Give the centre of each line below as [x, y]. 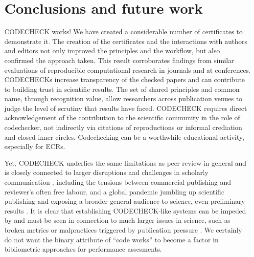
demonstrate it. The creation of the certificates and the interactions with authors [126, 41]
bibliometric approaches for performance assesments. [83, 249]
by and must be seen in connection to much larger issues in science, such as [117, 220]
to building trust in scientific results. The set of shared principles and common [122, 89]
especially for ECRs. [35, 146]
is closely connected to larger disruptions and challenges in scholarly [106, 172]
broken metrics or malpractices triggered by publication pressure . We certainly [123, 230]
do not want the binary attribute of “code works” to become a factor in [112, 239]
